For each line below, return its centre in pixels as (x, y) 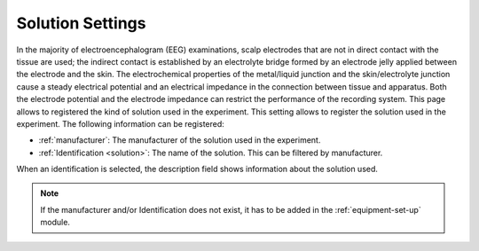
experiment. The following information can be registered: (121, 123)
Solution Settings (81, 23)
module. (55, 223)
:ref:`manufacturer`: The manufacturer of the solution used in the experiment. (180, 140)
